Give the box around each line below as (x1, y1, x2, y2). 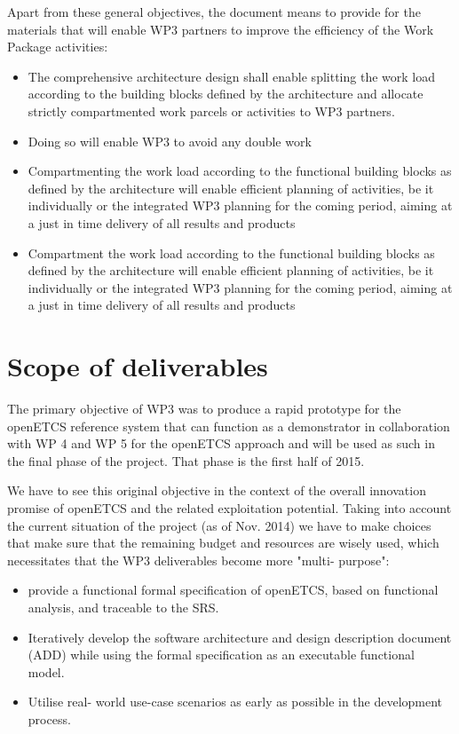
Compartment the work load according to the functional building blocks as (28, 243, 435, 262)
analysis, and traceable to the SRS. (28, 597, 219, 616)
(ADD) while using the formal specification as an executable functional (28, 645, 415, 664)
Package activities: (7, 37, 108, 56)
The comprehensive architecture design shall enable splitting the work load (28, 67, 435, 85)
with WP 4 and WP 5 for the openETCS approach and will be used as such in (7, 434, 435, 453)
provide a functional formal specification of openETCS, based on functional (28, 580, 439, 599)
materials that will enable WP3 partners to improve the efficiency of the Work (7, 20, 434, 38)
